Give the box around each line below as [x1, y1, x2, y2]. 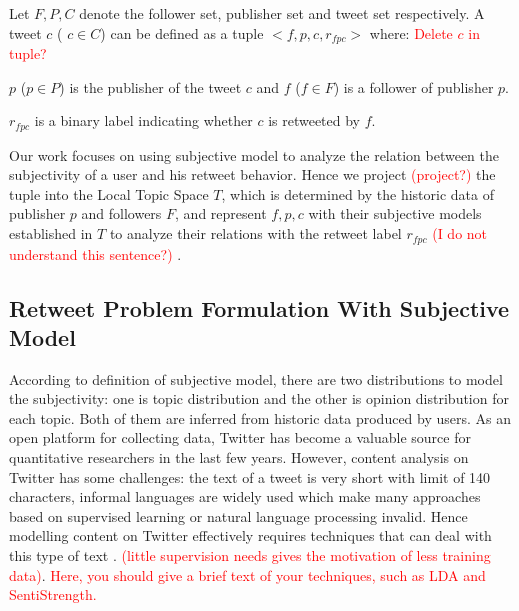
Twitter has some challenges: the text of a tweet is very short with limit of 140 [9, 466, 491, 487]
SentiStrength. [9, 584, 97, 605]
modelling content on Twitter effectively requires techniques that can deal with [9, 525, 492, 546]
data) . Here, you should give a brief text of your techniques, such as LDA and [9, 564, 486, 585]
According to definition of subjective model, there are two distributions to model [9, 368, 503, 389]
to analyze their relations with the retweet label [109, 223, 402, 244]
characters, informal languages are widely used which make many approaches [9, 486, 481, 507]
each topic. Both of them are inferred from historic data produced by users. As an [9, 407, 512, 428]
